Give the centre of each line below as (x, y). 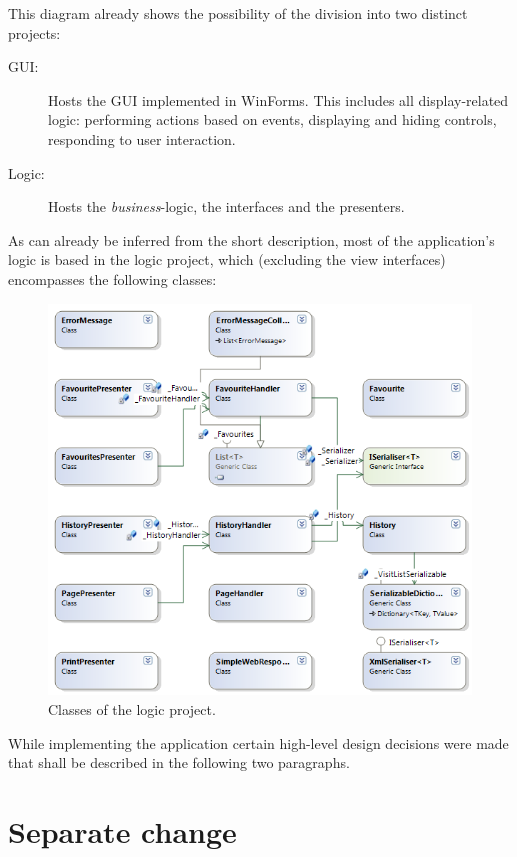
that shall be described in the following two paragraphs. (179, 762)
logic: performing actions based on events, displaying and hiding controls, (272, 119)
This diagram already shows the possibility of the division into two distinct (238, 13)
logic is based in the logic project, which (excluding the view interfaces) (227, 259)
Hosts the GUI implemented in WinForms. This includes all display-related (278, 99)
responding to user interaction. (142, 138)
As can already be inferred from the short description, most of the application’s (251, 239)
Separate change (122, 831)
